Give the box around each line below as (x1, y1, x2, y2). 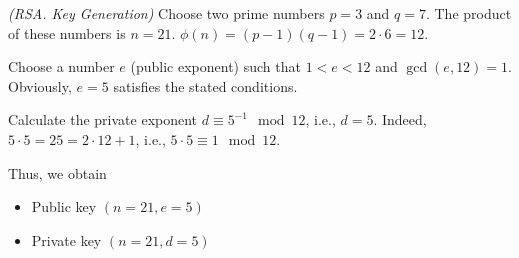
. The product (425, 3, 512, 23)
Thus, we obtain (8, 162, 107, 183)
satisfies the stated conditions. (113, 75, 298, 96)
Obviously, (8, 75, 72, 96)
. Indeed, (373, 109, 427, 130)
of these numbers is (8, 22, 126, 43)
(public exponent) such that (130, 56, 301, 77)
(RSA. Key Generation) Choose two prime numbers (8, 3, 325, 23)
